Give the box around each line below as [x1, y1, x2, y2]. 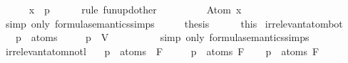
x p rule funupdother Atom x [29, 2, 242, 16]
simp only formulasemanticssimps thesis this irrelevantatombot [5, 16, 343, 30]
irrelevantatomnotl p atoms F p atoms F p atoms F [5, 43, 319, 58]
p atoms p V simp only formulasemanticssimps [15, 30, 309, 45]
